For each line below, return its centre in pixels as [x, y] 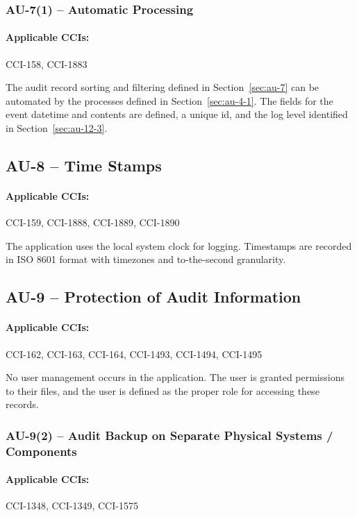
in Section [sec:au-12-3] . [57, 128]
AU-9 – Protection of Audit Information [153, 297]
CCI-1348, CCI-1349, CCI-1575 [72, 506]
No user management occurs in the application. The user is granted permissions [175, 377]
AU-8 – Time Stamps [84, 165]
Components [41, 451]
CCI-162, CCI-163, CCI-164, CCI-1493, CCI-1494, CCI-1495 [134, 354]
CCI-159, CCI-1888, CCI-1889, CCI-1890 [93, 222]
